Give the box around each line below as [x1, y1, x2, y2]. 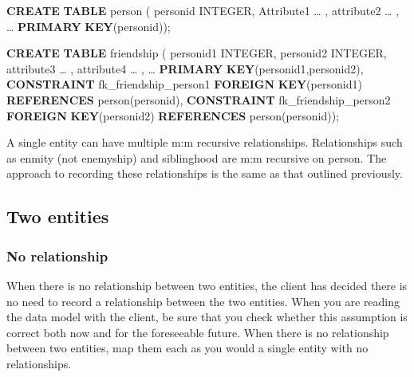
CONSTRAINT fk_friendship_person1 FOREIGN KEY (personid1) [6, 76, 362, 92]
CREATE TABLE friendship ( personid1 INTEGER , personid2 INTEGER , [6, 45, 387, 61]
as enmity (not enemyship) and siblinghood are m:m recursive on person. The [6, 149, 387, 166]
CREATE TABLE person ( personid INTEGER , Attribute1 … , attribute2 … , [6, 2, 400, 18]
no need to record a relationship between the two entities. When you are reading [6, 293, 400, 309]
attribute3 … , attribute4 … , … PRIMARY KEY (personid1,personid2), [6, 60, 364, 77]
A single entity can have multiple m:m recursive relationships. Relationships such [6, 134, 403, 151]
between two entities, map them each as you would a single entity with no [6, 340, 369, 356]
